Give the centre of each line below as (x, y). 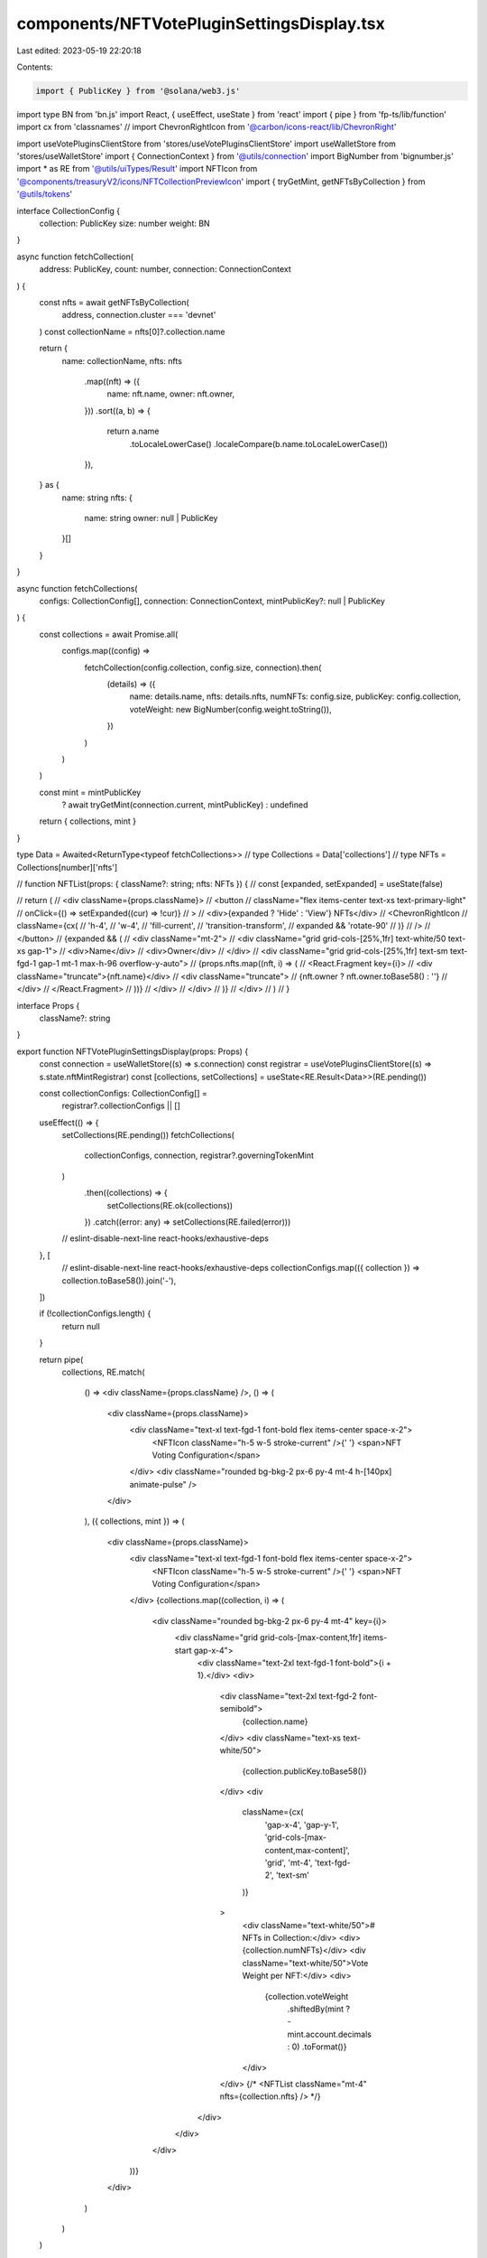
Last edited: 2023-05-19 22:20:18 (79, 51)
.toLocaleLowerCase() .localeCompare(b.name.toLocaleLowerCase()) (258, 443)
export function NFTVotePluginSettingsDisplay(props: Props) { (133, 1051)
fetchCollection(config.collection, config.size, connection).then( (203, 667)
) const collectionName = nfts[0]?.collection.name (132, 331)
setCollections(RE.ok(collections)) (170, 1205)
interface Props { (48, 1005)
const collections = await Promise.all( (109, 634)
